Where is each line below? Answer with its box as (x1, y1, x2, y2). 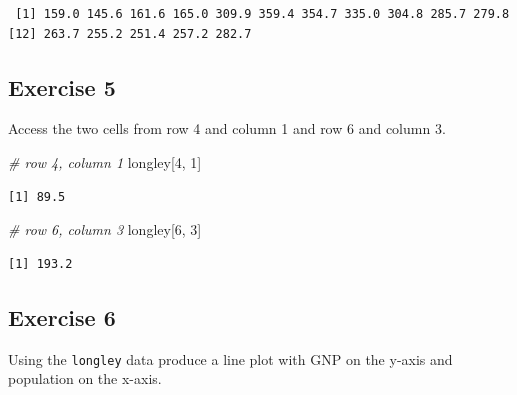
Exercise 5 (8, 71, 116, 102)
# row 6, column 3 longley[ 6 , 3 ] (8, 219, 202, 240)
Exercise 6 (8, 301, 116, 332)
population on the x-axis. (8, 368, 162, 389)
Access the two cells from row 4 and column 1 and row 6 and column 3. (8, 118, 446, 139)
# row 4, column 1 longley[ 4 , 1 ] (8, 151, 202, 172)
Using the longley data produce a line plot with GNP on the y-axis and (8, 348, 453, 369)
